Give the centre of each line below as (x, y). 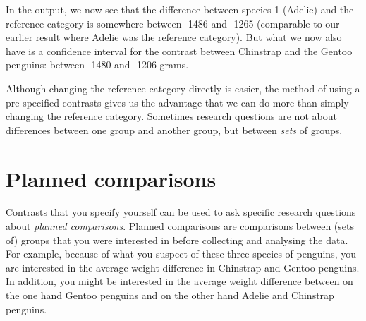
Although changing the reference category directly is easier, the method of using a (183, 88)
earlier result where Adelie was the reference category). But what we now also (174, 37)
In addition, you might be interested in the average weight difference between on (179, 281)
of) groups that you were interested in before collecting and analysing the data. (177, 240)
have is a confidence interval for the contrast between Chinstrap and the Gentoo (179, 50)
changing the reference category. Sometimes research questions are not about (171, 116)
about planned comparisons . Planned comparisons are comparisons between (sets (180, 226)
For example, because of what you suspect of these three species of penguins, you (181, 254)
